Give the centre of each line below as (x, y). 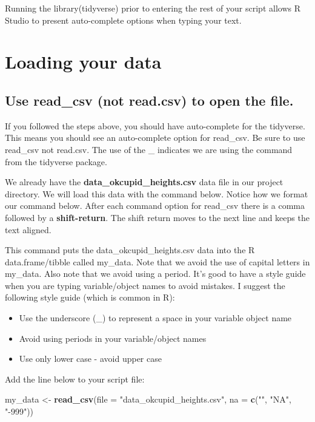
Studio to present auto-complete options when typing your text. (123, 20)
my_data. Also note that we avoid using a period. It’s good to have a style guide (155, 274)
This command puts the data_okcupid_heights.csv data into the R (130, 250)
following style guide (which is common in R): (90, 297)
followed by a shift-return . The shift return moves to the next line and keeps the (157, 217)
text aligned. (28, 229)
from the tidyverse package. (56, 161)
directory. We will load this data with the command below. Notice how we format (157, 193)
